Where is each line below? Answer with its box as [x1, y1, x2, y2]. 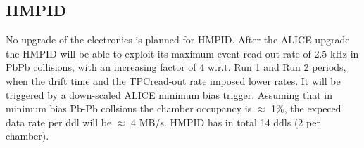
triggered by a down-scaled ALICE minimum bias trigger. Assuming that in [6, 87, 333, 102]
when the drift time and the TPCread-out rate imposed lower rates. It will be [6, 73, 341, 88]
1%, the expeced [271, 101, 341, 116]
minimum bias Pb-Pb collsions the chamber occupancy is [6, 101, 252, 116]
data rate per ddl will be [6, 114, 112, 129]
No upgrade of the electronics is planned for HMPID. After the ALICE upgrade [6, 32, 350, 47]
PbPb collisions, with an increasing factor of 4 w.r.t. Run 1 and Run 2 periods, [6, 60, 346, 74]
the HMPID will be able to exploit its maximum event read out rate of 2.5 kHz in [6, 46, 359, 60]
